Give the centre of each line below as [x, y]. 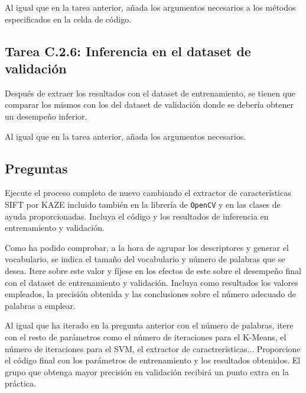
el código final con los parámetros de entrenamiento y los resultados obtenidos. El [153, 360]
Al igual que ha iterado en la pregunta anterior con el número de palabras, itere [149, 325]
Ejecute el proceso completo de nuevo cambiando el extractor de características [148, 193]
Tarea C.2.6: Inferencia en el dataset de [128, 51]
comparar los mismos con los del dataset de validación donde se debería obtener [149, 104]
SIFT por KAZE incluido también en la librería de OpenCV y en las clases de [143, 204]
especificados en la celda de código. [68, 19]
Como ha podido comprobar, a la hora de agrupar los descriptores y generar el [147, 247]
